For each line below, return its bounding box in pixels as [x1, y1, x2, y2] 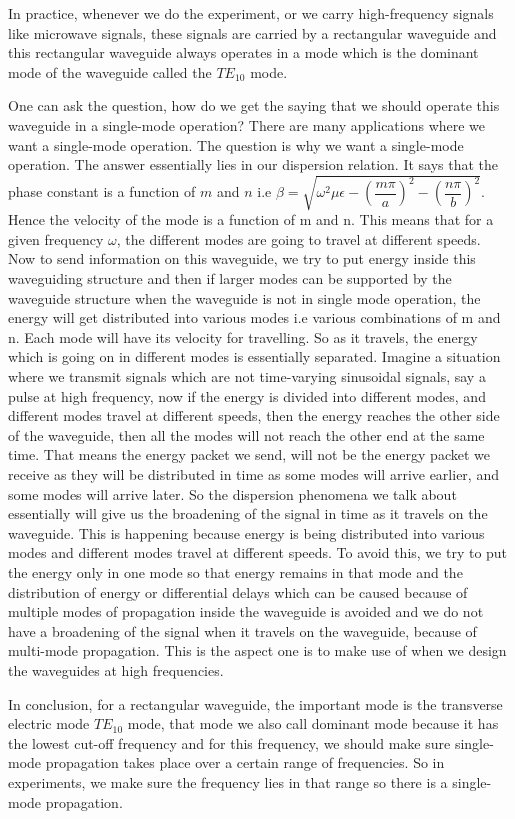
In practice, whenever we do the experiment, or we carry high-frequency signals [8, 3, 494, 23]
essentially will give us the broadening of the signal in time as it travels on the [8, 503, 488, 524]
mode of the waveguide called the [8, 61, 212, 82]
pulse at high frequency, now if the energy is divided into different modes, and [8, 385, 486, 406]
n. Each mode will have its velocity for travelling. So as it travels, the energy [8, 326, 478, 347]
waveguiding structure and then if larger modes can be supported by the [8, 268, 452, 289]
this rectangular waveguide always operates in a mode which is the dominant [8, 42, 479, 63]
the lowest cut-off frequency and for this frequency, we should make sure [8, 732, 451, 753]
